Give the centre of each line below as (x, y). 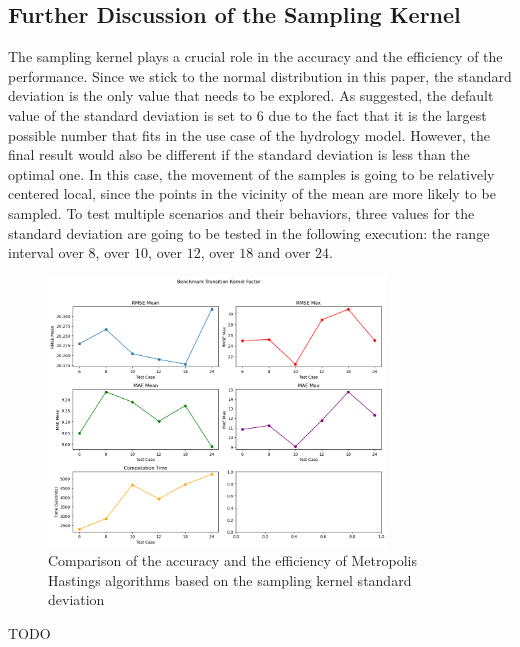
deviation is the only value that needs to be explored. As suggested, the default (251, 95)
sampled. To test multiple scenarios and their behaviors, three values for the (241, 212)
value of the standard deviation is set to (130, 114)
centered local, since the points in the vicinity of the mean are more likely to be (252, 193)
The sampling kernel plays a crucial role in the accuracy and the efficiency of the (255, 56)
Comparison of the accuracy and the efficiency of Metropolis (232, 560)
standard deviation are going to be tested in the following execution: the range (249, 232)
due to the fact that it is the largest (377, 114)
